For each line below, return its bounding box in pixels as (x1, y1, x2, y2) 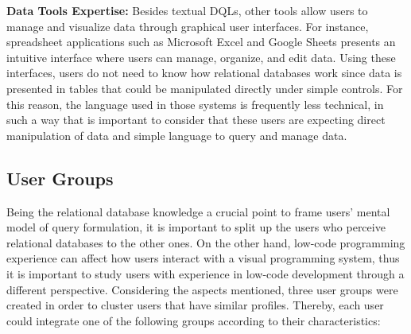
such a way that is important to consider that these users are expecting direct (6, 111, 386, 128)
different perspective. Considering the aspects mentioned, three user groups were (6, 281, 398, 297)
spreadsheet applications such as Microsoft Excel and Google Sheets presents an (6, 33, 396, 50)
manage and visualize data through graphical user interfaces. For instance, (6, 17, 369, 34)
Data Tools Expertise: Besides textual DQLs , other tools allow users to (6, 2, 368, 18)
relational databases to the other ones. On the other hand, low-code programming (6, 234, 405, 250)
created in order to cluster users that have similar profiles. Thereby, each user (6, 297, 384, 313)
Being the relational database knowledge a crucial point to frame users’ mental (6, 203, 390, 219)
